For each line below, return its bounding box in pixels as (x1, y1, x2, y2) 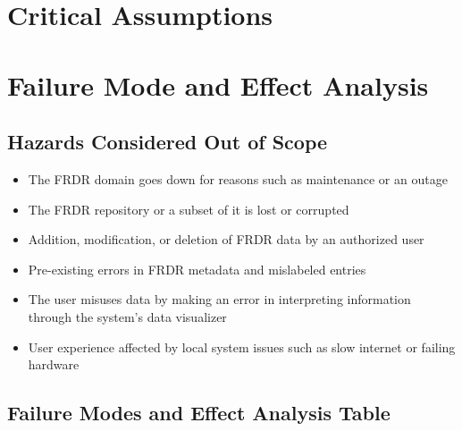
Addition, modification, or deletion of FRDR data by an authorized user (28, 230, 424, 249)
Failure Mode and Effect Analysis (7, 66, 429, 103)
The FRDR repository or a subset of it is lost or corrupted (28, 199, 349, 218)
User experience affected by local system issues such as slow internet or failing (28, 337, 456, 356)
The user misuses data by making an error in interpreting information (28, 290, 411, 308)
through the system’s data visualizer (28, 307, 227, 325)
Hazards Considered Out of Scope (7, 128, 328, 156)
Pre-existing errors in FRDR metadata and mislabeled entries (28, 259, 366, 278)
